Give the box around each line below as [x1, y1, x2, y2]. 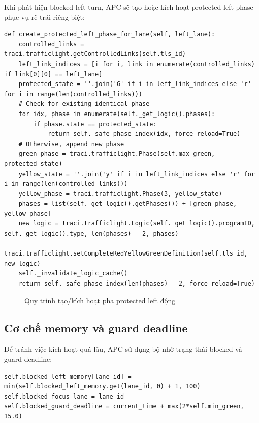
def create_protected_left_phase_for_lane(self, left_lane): [4, 31, 215, 38]
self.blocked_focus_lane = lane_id [4, 392, 124, 400]
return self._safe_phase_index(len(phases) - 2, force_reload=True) [18, 280, 255, 288]
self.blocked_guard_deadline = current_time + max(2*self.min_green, [4, 403, 244, 410]
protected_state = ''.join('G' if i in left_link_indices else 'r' [18, 80, 251, 88]
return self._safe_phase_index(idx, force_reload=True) [47, 130, 241, 138]
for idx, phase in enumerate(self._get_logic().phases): [18, 110, 215, 118]
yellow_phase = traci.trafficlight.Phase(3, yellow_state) [18, 190, 222, 198]
